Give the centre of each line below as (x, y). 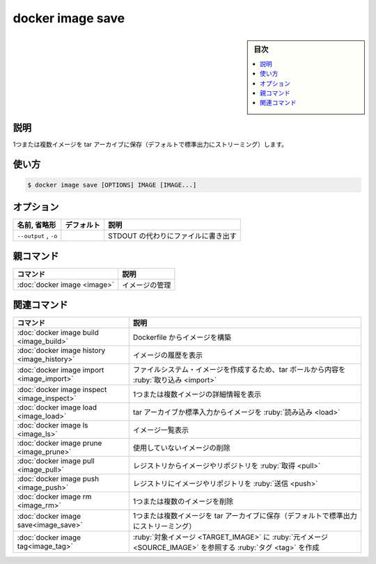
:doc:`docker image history (61, 350)
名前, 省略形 (37, 225)
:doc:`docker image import (61, 370)
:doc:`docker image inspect (62, 390)
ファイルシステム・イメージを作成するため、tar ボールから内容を (239, 370)
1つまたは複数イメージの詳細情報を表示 (197, 395)
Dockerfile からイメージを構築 (182, 338)
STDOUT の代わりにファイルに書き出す (172, 236)
